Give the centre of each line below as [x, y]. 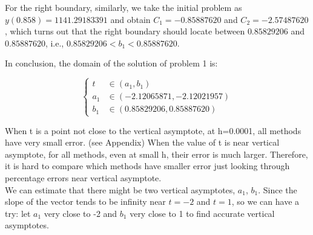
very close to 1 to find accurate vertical [202, 213]
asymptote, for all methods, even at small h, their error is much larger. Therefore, [156, 154]
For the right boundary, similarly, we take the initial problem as [124, 7]
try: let [18, 213]
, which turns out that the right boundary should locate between [125, 31]
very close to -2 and [81, 213]
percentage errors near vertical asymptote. [83, 177]
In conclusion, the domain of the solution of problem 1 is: [111, 63]
